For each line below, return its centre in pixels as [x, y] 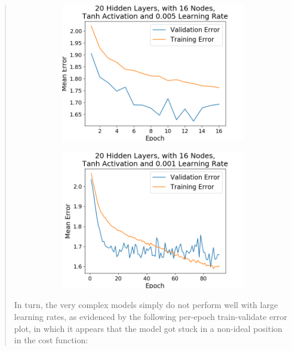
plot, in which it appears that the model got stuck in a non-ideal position [148, 328]
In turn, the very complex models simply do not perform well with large [146, 305]
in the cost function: [51, 340]
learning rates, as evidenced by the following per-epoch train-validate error [150, 317]
